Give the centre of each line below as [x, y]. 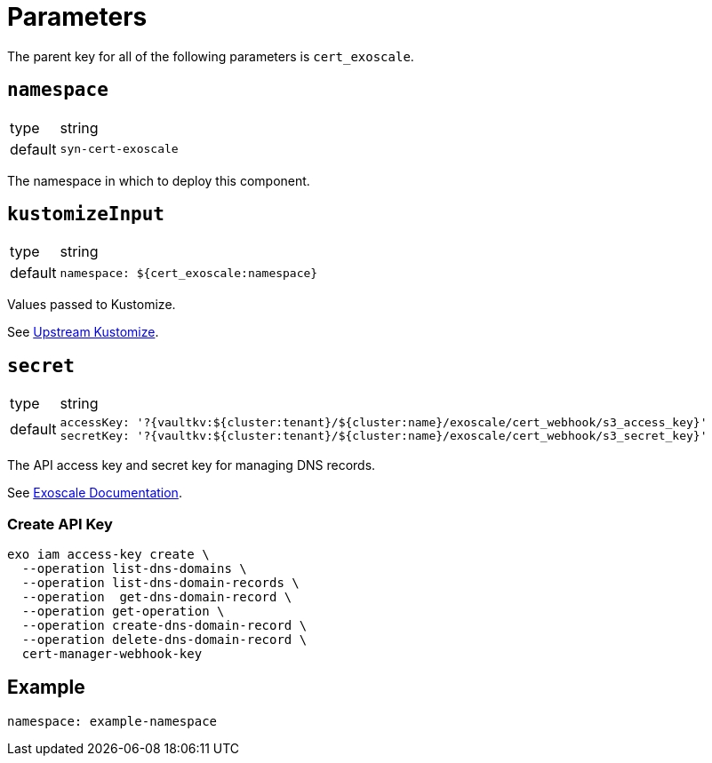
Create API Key [60, 524]
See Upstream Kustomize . [83, 332]
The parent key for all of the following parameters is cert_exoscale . [211, 56]
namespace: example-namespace [112, 721]
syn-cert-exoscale [119, 149]
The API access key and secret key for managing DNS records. [192, 465]
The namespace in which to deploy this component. [159, 180]
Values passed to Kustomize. [92, 305]
